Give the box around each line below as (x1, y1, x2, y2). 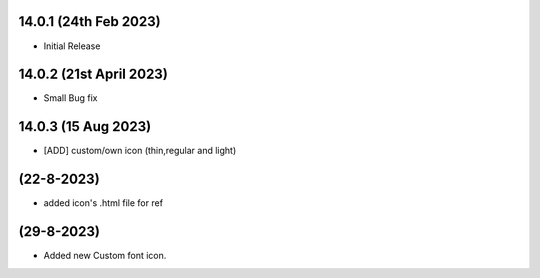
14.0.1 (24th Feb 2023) (18, 13, 161, 30)
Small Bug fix (43, 92, 99, 104)
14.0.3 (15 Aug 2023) (18, 118, 152, 135)
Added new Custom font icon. (43, 250, 167, 262)
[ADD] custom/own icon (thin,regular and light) (43, 145, 237, 157)
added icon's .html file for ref (43, 197, 164, 209)
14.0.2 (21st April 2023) (18, 66, 169, 83)
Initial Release (43, 40, 101, 52)
